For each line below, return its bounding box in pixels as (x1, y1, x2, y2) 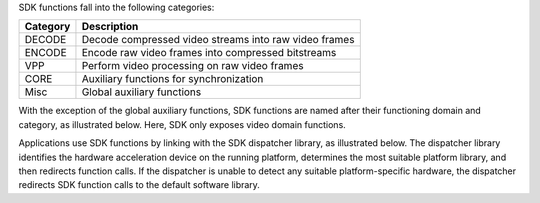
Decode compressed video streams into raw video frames (81, 33, 355, 47)
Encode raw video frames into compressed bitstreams (81, 46, 337, 60)
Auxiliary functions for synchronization (81, 72, 264, 86)
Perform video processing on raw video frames (81, 59, 304, 73)
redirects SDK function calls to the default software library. (18, 179, 260, 191)
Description (81, 20, 139, 34)
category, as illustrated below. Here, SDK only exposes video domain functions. (18, 118, 347, 130)
